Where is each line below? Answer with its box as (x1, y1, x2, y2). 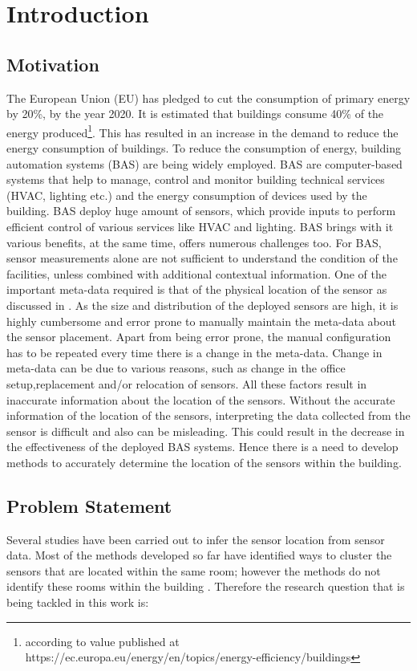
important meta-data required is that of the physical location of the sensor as (6, 281, 387, 298)
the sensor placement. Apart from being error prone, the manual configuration (6, 328, 391, 345)
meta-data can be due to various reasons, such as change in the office (6, 360, 346, 376)
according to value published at (25, 632, 180, 649)
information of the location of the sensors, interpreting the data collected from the (6, 407, 411, 424)
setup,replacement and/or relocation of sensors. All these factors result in (6, 375, 367, 392)
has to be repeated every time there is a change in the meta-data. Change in (6, 344, 383, 360)
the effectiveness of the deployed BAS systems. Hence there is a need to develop (6, 438, 399, 455)
